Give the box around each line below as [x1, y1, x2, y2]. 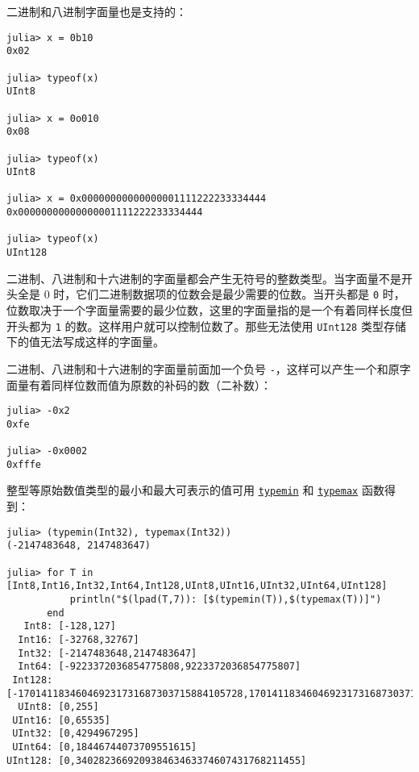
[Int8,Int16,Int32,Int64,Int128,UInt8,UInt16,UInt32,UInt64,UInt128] [6, 580, 388, 592]
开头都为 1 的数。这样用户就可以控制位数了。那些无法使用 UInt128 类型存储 [6, 317, 406, 334]
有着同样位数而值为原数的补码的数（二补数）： [28, 376, 272, 393]
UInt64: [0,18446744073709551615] [12, 741, 197, 753]
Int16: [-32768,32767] [18, 633, 139, 645]
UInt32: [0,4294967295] [12, 728, 139, 740]
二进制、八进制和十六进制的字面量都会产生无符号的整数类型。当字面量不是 [6, 269, 401, 286]
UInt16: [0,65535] [12, 714, 110, 726]
